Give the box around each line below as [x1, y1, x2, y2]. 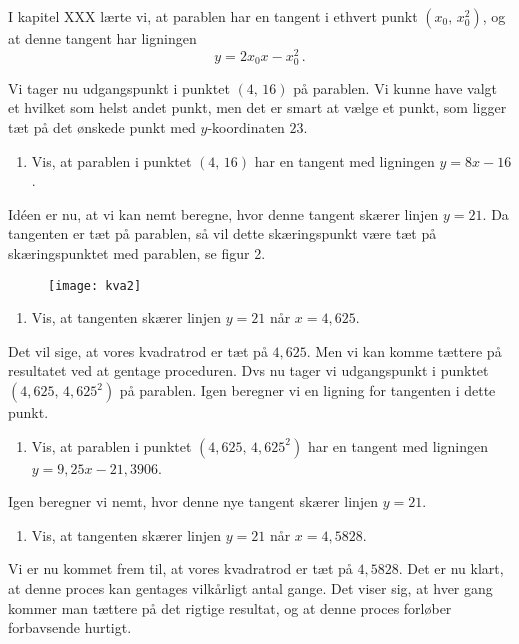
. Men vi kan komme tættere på [306, 340, 502, 361]
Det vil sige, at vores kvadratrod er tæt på [8, 340, 268, 361]
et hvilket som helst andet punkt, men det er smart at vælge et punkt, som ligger [8, 97, 507, 118]
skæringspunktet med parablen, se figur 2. [8, 242, 266, 263]
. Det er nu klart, [398, 558, 504, 579]
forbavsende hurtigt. [8, 617, 132, 638]
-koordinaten [207, 117, 285, 138]
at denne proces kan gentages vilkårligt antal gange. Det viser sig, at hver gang [8, 577, 493, 598]
